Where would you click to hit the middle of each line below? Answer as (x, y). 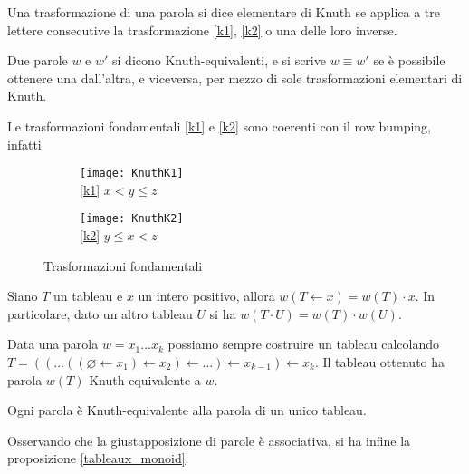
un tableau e (88, 296)
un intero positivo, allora (206, 296)
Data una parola (53, 344)
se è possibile (409, 60)
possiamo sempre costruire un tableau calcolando (304, 344)
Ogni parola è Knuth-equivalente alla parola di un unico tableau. (187, 410)
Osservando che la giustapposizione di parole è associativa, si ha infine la (209, 440)
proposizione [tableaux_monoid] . (98, 458)
